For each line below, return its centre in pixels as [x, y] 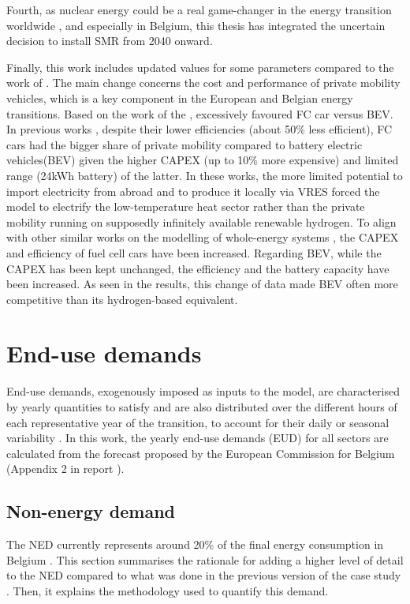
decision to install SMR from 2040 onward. [110, 41]
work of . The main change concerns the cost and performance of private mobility [203, 83]
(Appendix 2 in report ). [65, 469]
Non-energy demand [91, 511]
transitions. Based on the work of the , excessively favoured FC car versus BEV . [200, 113]
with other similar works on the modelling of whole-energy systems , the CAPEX [203, 237]
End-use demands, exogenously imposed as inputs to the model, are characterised [203, 391]
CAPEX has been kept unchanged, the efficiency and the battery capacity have [198, 268]
